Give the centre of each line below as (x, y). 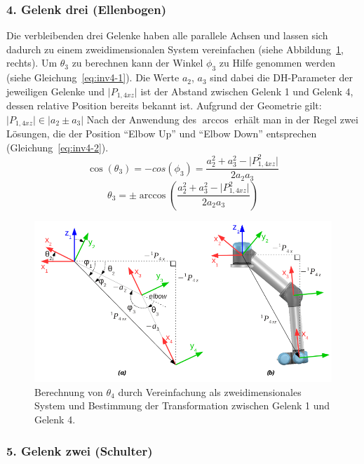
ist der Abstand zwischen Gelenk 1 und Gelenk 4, (247, 91)
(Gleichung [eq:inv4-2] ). (58, 147)
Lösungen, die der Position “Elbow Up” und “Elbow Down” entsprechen (162, 134)
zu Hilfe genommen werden (277, 63)
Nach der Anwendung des (141, 119)
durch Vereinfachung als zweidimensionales (210, 391)
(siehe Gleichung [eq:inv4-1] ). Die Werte (93, 77)
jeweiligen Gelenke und (56, 91)
